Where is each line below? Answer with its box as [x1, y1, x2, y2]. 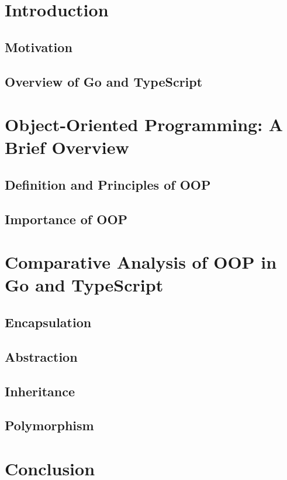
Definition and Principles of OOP [5, 175, 211, 193]
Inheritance [5, 382, 75, 400]
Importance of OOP [5, 210, 128, 228]
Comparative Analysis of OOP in [5, 250, 277, 274]
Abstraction [5, 347, 78, 365]
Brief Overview [5, 135, 129, 159]
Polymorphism [5, 416, 94, 434]
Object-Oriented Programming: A [5, 112, 283, 136]
